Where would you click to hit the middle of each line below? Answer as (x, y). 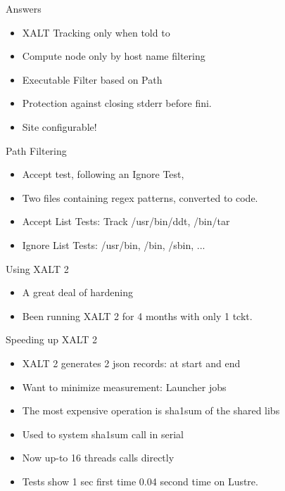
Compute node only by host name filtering (114, 56)
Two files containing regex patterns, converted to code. (140, 197)
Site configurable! (59, 126)
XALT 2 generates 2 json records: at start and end (131, 363)
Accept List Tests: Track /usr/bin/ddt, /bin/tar (126, 221)
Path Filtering (36, 150)
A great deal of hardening (78, 292)
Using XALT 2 (37, 268)
